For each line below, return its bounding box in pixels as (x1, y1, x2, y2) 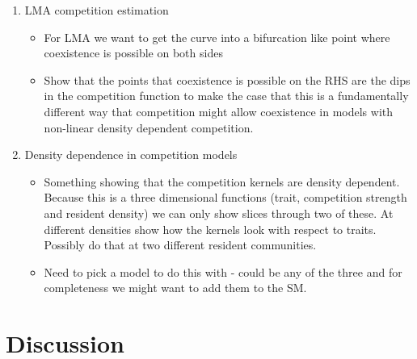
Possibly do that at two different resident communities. (44, 236, 317, 253)
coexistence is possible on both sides (44, 44, 223, 61)
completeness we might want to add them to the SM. (44, 279, 307, 296)
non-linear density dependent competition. (44, 119, 254, 136)
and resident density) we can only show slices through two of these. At (44, 204, 394, 221)
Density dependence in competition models (24, 146, 238, 163)
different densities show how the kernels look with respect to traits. (44, 220, 377, 237)
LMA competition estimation (24, 2, 169, 18)
